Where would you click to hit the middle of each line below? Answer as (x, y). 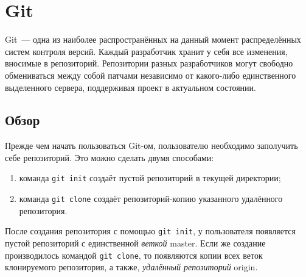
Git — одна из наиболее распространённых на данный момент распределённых (153, 39)
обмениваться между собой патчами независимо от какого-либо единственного (151, 75)
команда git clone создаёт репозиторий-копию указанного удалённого (151, 199)
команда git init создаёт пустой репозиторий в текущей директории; (150, 178)
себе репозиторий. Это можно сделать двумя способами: (110, 157)
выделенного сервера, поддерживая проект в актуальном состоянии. (130, 87)
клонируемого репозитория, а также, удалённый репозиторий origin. (131, 267)
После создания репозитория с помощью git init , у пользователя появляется (150, 231)
